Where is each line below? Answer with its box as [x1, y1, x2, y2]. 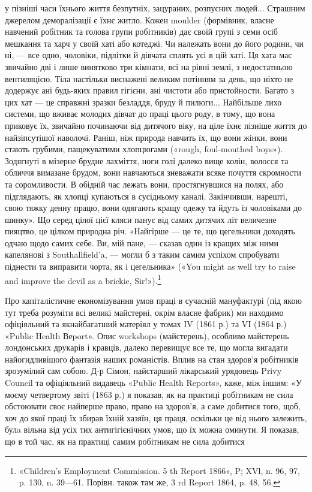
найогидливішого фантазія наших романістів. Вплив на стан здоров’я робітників [5, 352, 299, 365]
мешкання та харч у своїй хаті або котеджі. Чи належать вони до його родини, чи [5, 37, 304, 49]
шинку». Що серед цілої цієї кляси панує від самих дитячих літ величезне [5, 213, 277, 225]
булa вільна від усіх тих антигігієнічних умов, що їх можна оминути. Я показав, [5, 423, 299, 436]
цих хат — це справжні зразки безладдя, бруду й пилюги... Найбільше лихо [5, 95, 282, 108]
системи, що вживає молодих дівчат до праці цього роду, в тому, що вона [5, 107, 275, 120]
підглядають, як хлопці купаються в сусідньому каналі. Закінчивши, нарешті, [5, 189, 288, 202]
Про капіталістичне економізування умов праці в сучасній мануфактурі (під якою [5, 294, 302, 306]
